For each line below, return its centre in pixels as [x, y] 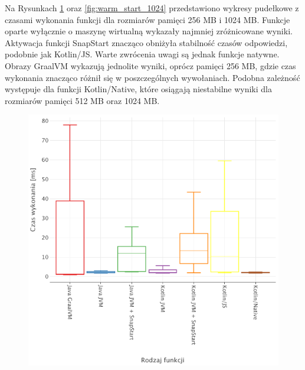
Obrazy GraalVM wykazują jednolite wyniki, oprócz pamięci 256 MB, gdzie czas [150, 65]
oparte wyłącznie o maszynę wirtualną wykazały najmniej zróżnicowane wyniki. [149, 31]
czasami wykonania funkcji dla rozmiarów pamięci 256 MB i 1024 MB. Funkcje [147, 19]
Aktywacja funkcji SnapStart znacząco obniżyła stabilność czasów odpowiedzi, [146, 42]
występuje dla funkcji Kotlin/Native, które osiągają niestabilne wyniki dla [138, 89]
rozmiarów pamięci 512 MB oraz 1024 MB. [82, 100]
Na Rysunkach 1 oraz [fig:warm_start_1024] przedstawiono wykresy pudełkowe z [152, 8]
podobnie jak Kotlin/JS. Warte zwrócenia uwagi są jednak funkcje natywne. [142, 54]
